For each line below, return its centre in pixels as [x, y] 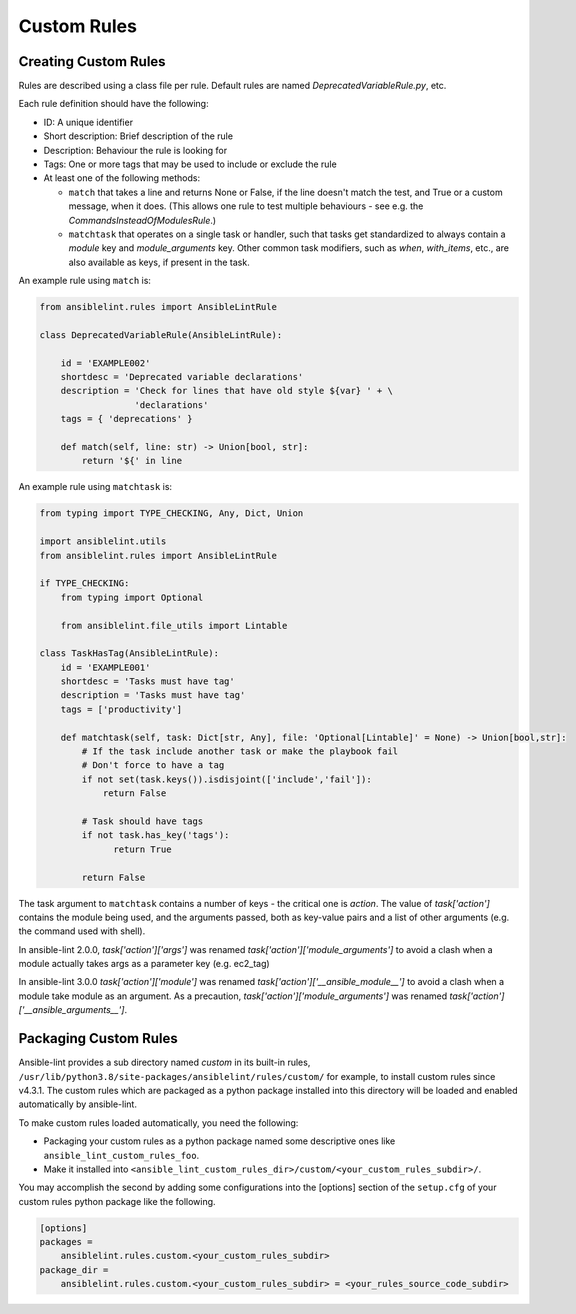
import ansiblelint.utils [103, 541]
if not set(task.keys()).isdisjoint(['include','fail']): [226, 779]
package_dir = [74, 1269]
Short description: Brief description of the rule [138, 136]
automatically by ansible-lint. [77, 1104]
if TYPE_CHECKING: [84, 583]
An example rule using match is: [85, 281]
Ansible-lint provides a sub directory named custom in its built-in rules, [164, 1062]
